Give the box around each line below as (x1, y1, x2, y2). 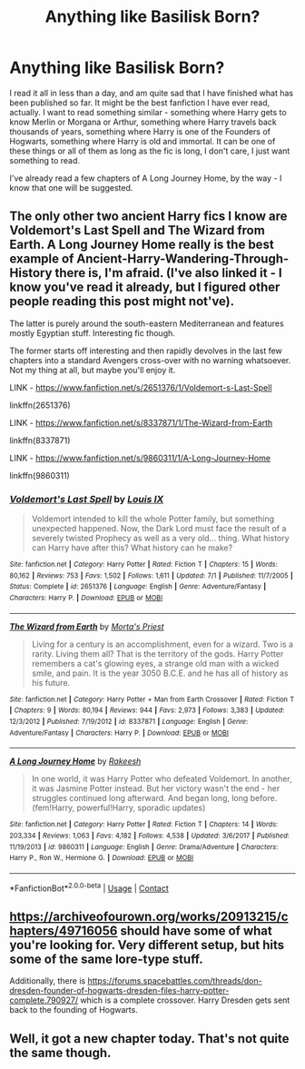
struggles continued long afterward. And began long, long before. (31, 793, 278, 804)
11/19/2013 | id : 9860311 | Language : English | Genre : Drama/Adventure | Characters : (9, 842, 279, 851)
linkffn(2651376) (9, 400, 71, 411)
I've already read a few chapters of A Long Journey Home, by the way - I (9, 173, 282, 183)
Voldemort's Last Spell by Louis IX (9, 492, 164, 505)
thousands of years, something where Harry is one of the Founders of (9, 125, 271, 137)
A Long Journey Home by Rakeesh (9, 756, 142, 767)
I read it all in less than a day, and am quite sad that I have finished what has (9, 87, 293, 98)
